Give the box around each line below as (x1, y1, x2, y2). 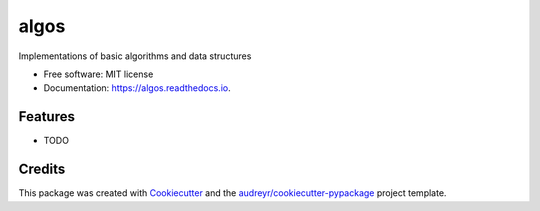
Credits (18, 161, 66, 178)
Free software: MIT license (43, 68, 154, 80)
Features (18, 108, 75, 125)
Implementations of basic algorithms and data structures (18, 50, 252, 62)
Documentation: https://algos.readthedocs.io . (43, 82, 231, 94)
